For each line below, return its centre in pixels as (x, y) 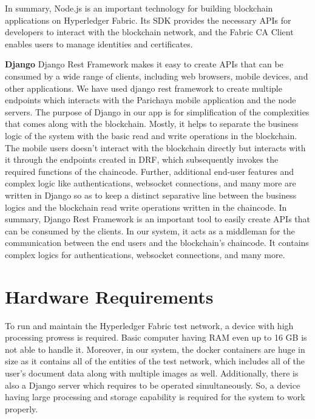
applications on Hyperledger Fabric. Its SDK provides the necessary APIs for (148, 20)
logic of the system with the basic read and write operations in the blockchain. (151, 135)
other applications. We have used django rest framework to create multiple (144, 88)
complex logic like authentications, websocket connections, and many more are (151, 183)
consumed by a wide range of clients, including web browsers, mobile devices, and (157, 76)
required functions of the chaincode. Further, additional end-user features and (149, 171)
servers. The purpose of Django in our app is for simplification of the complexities (157, 111)
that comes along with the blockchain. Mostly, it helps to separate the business (152, 124)
